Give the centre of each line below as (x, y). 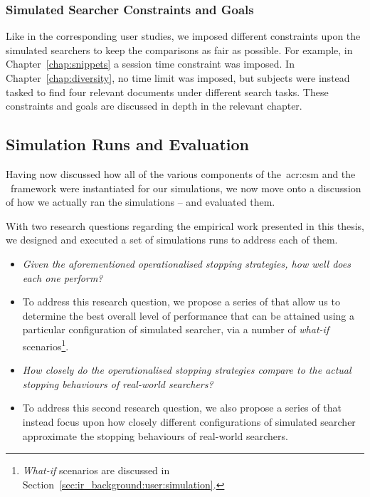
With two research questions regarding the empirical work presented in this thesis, (185, 225)
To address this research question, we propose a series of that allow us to (181, 302)
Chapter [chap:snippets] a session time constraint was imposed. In (150, 64)
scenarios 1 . (46, 345)
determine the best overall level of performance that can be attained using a (188, 315)
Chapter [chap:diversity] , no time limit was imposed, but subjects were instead (178, 78)
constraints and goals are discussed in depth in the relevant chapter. (154, 106)
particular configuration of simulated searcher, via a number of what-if (176, 329)
